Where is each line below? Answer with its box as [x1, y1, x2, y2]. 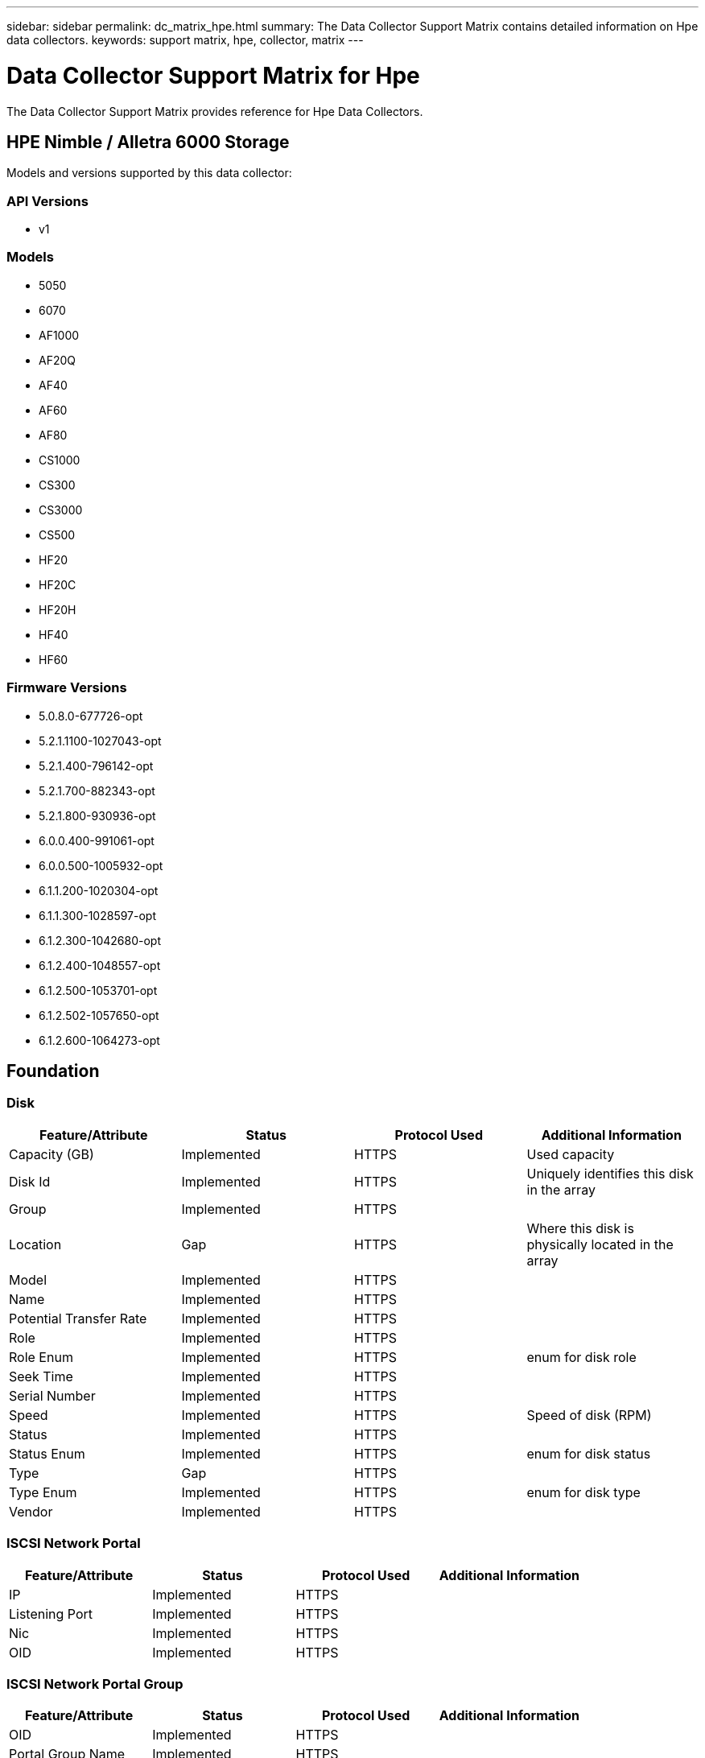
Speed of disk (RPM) [526, 1406, 652, 1423]
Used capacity [526, 1145, 615, 1162]
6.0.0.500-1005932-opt [39, 858, 163, 873]
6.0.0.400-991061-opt [39, 833, 155, 848]
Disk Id [9, 1173, 51, 1190]
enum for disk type [526, 1484, 641, 1500]
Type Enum [9, 1484, 77, 1500]
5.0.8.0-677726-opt [39, 708, 143, 723]
